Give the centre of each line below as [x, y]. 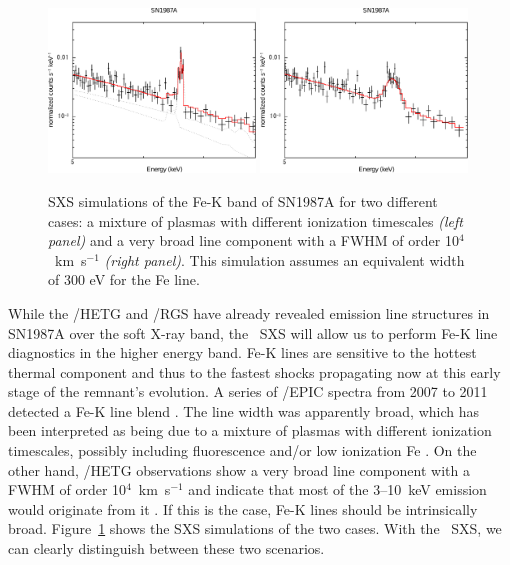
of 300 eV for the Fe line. [124, 279]
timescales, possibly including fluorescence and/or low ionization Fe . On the [242, 450]
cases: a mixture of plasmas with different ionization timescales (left [255, 220]
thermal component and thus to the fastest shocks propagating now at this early [254, 371]
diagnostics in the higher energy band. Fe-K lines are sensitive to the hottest [242, 352]
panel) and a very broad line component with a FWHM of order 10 [253, 240]
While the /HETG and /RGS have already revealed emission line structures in [249, 312]
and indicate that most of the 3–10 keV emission [337, 489]
